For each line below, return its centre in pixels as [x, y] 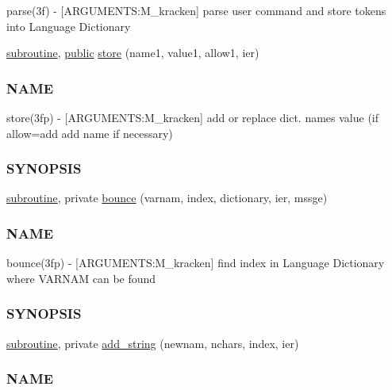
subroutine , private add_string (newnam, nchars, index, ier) [153, 343]
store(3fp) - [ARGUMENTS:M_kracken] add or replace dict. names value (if [193, 117]
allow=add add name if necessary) [90, 133]
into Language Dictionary [69, 26]
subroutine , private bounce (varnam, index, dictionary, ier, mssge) [167, 198]
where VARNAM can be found [81, 278]
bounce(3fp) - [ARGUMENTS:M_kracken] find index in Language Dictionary [196, 263]
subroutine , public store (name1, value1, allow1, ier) [133, 53]
